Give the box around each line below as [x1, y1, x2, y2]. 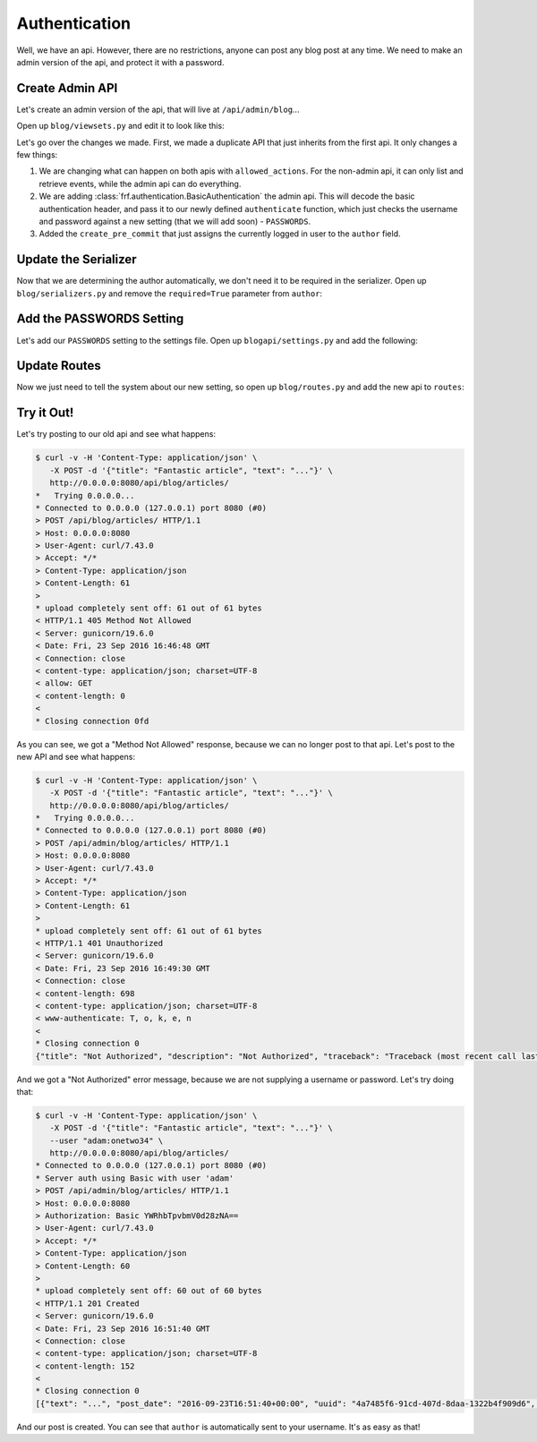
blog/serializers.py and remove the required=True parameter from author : [16, 287, 322, 299]
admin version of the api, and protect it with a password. [16, 56, 225, 67]
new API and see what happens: [16, 751, 136, 762]
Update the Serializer [16, 252, 138, 268]
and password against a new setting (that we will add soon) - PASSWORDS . [38, 216, 311, 226]
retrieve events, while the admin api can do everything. [38, 178, 242, 189]
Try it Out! [16, 405, 74, 421]
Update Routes [16, 358, 102, 373]
